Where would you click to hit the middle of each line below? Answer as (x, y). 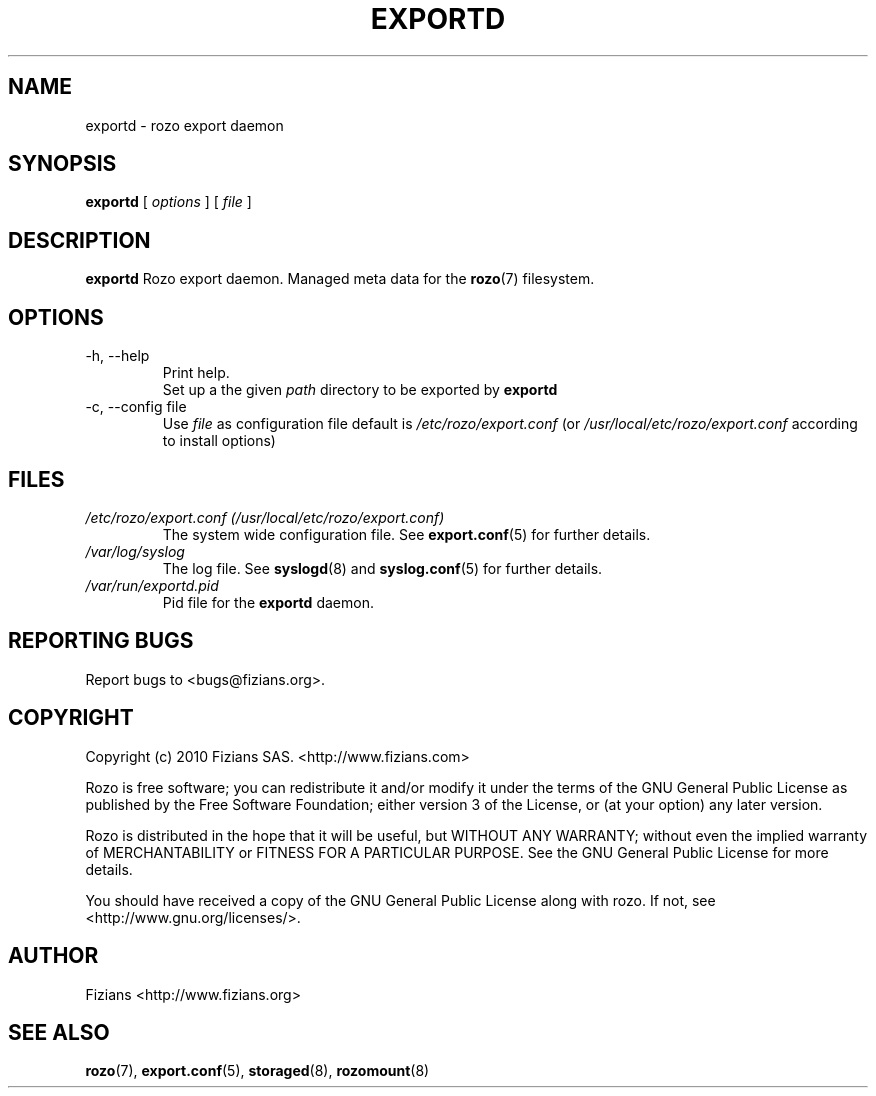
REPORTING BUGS (101, 641)
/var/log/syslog (135, 551)
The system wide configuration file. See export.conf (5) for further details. (406, 534)
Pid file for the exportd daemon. (268, 602)
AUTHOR (53, 956)
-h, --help (117, 356)
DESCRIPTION (79, 240)
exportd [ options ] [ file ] (168, 202)
